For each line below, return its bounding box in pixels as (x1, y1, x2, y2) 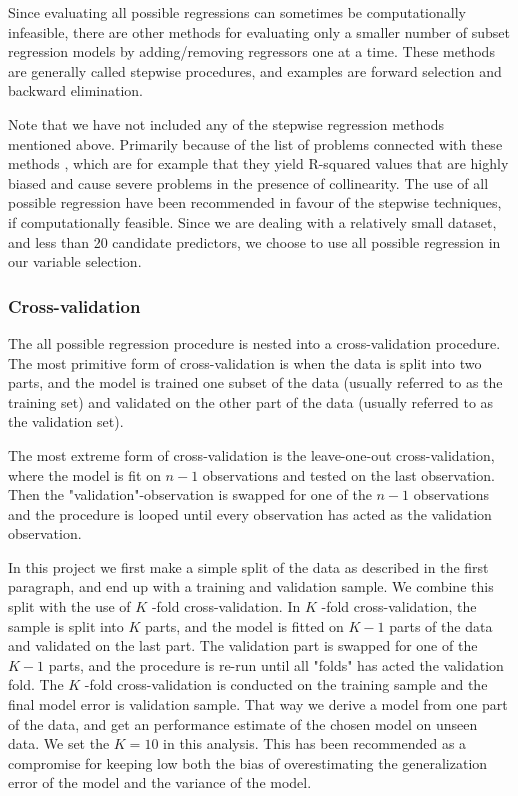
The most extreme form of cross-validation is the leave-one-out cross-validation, (8, 444, 495, 465)
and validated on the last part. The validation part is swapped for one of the (8, 635, 478, 656)
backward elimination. (8, 80, 144, 101)
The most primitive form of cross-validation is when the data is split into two (8, 352, 482, 373)
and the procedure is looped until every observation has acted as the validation (8, 503, 492, 524)
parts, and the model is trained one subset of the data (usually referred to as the (8, 372, 503, 393)
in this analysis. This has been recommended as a (163, 733, 467, 754)
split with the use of (8, 596, 131, 617)
